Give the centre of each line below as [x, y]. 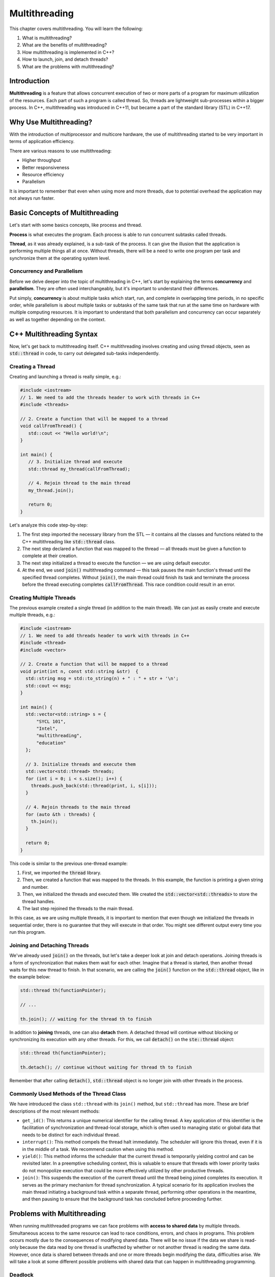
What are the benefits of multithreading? [64, 45]
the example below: [30, 977]
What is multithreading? [47, 38]
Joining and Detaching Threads [49, 945]
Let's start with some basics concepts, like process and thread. [76, 225]
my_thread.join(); [51, 490]
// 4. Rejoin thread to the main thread [79, 483]
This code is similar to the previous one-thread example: [68, 863]
